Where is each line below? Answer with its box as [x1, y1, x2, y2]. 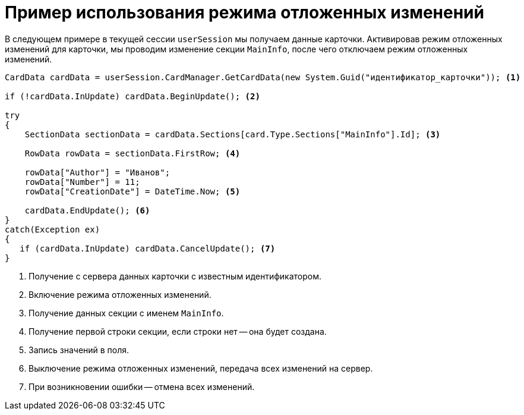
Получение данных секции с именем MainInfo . [29, 307, 224, 318]
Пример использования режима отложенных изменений [5, 2, 484, 23]
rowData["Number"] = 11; [24, 177, 140, 187]
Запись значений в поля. [29, 344, 130, 355]
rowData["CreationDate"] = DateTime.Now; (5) [24, 186, 241, 196]
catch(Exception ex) [5, 224, 100, 234]
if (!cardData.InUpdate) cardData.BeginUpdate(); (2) [5, 91, 260, 101]
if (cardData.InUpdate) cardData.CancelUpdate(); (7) [20, 243, 276, 253]
